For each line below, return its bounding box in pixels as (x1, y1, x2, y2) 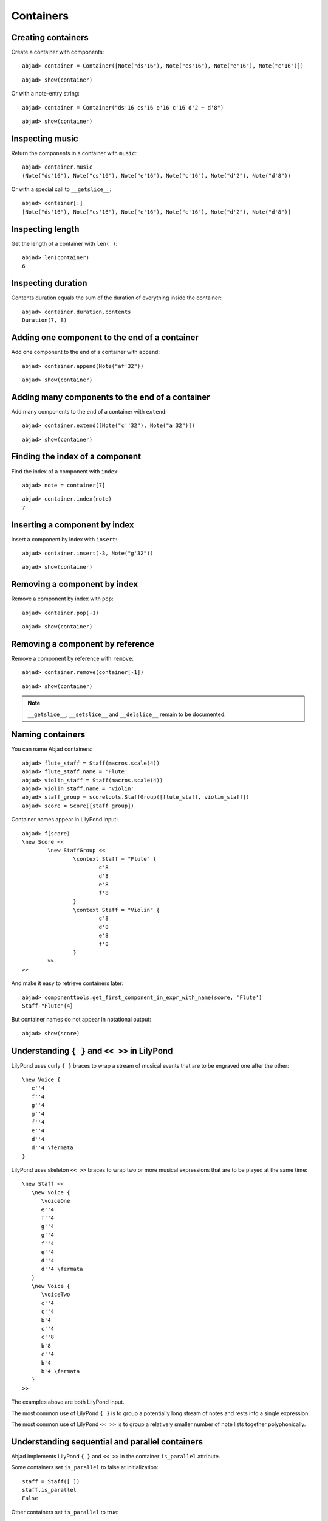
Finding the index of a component (11, 451, 142, 462)
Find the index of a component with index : (11, 467, 120, 475)
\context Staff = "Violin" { (73, 907, 160, 914)
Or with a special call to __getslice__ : (11, 186, 112, 193)
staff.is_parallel (22, 1486, 77, 1493)
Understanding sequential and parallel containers (11, 1436, 203, 1447)
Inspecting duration (11, 278, 87, 288)
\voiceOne (41, 1197, 70, 1205)
